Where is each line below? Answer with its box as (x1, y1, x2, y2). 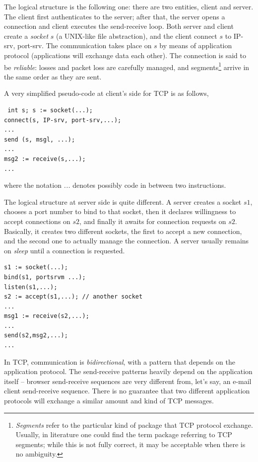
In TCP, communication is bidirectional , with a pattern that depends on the (4, 356, 235, 367)
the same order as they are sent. (4, 71, 102, 81)
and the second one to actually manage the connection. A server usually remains (4, 235, 249, 246)
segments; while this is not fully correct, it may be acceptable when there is (15, 439, 246, 449)
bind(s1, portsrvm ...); (4, 273, 86, 281)
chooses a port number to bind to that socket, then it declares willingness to (4, 206, 236, 217)
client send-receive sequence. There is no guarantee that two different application (4, 385, 250, 396)
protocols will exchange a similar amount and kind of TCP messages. (4, 395, 214, 406)
